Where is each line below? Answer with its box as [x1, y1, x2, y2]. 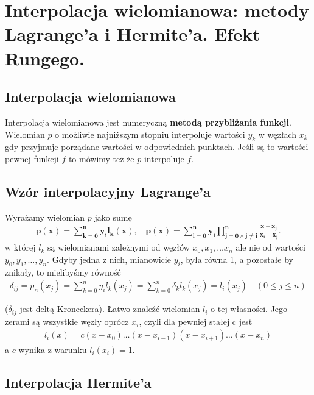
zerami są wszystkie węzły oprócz [5, 315, 129, 327]
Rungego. [5, 45, 85, 70]
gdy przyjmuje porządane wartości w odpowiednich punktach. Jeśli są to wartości [5, 140, 309, 153]
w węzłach [258, 127, 297, 140]
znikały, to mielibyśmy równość [5, 265, 121, 278]
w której [5, 241, 36, 254]
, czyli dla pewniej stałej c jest [139, 315, 253, 327]
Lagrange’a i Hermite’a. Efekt [5, 21, 260, 46]
